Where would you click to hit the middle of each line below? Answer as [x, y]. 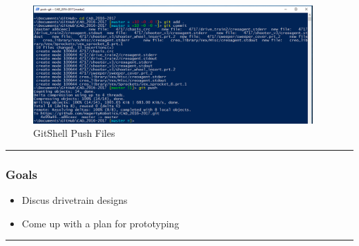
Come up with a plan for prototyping [100, 223]
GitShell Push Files [74, 133]
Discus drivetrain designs [75, 200]
